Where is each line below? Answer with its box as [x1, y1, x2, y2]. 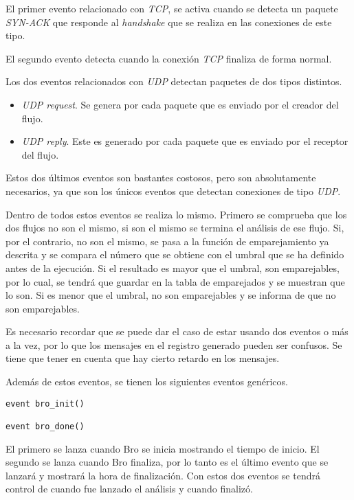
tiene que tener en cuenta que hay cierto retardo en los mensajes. [5, 351, 280, 365]
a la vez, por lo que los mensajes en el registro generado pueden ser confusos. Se [5, 337, 342, 352]
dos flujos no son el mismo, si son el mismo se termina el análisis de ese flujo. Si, [5, 220, 344, 235]
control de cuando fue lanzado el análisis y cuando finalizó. [5, 481, 253, 496]
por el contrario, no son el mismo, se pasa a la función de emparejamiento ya [5, 234, 329, 248]
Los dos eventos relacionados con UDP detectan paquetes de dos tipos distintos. [5, 74, 342, 89]
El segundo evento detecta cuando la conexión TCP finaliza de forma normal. [5, 51, 332, 65]
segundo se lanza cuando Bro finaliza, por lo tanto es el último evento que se [5, 455, 329, 469]
